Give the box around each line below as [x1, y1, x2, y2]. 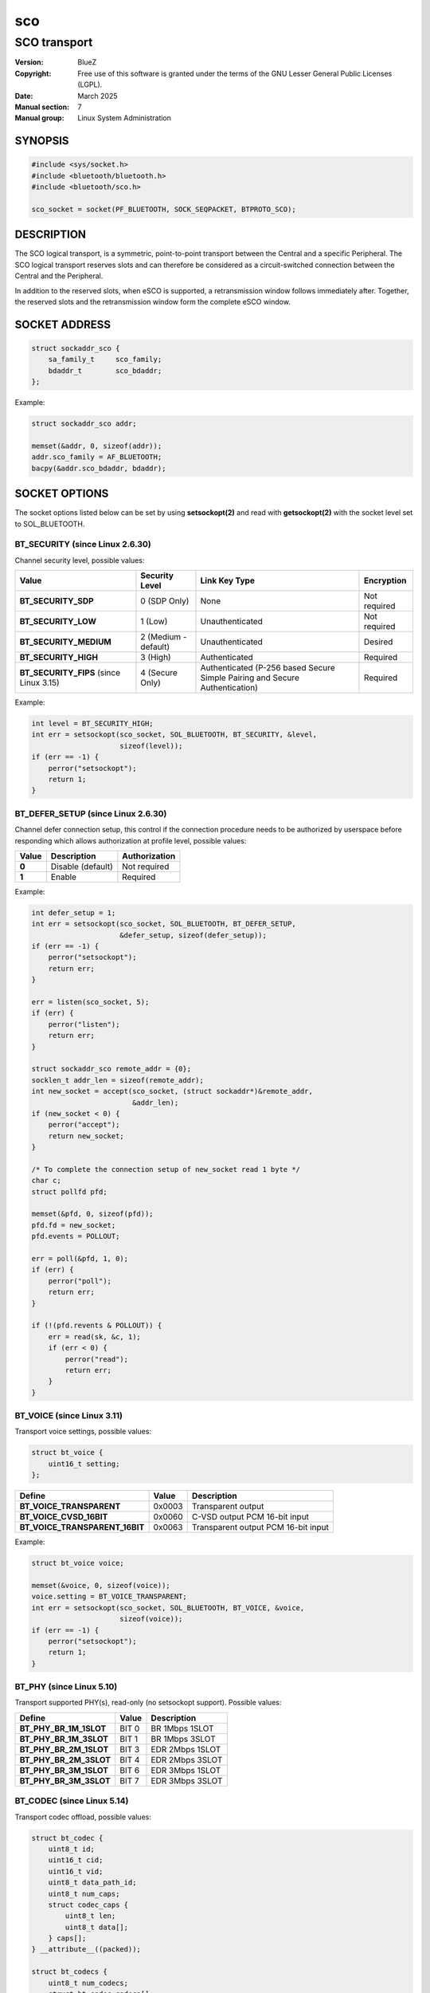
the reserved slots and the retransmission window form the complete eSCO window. [14, 297, 291, 306]
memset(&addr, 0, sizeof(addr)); [31, 441, 162, 450]
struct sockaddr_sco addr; [31, 419, 137, 428]
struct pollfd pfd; [31, 1187, 107, 1196]
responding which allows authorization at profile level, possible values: [14, 835, 247, 845]
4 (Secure [140, 667, 178, 678]
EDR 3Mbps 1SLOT [150, 1764, 221, 1775]
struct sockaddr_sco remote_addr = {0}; [31, 1064, 191, 1074]
